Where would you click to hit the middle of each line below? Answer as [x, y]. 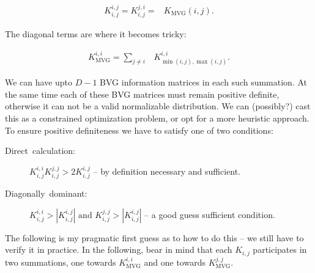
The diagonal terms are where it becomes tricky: [96, 34]
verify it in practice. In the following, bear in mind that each [119, 249]
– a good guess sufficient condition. [210, 214]
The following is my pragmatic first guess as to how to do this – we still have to [154, 237]
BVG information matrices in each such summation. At [204, 82]
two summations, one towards [61, 262]
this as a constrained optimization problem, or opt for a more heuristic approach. [157, 118]
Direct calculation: [40, 151]
